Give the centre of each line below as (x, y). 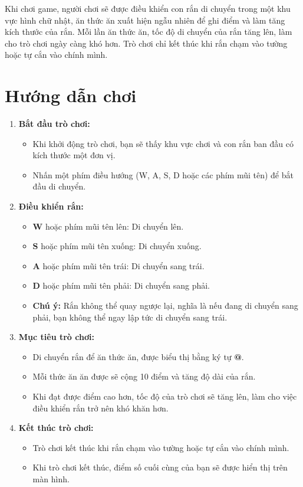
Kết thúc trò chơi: (56, 428)
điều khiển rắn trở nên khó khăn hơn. (101, 408)
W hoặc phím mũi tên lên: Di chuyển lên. (108, 226)
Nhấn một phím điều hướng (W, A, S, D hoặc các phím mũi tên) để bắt (163, 174)
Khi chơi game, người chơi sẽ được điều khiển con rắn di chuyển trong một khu (148, 8)
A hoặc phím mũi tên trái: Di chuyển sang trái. (118, 265)
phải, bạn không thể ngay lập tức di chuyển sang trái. (130, 317)
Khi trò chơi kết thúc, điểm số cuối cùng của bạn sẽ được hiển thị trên (160, 467)
